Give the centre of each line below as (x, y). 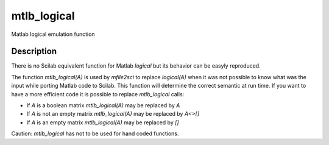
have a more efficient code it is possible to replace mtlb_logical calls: (98, 94)
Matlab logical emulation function (53, 34)
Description (34, 51)
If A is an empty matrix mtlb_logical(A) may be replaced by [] (103, 122)
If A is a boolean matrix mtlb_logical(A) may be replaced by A (103, 105)
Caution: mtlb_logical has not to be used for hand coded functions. (95, 133)
